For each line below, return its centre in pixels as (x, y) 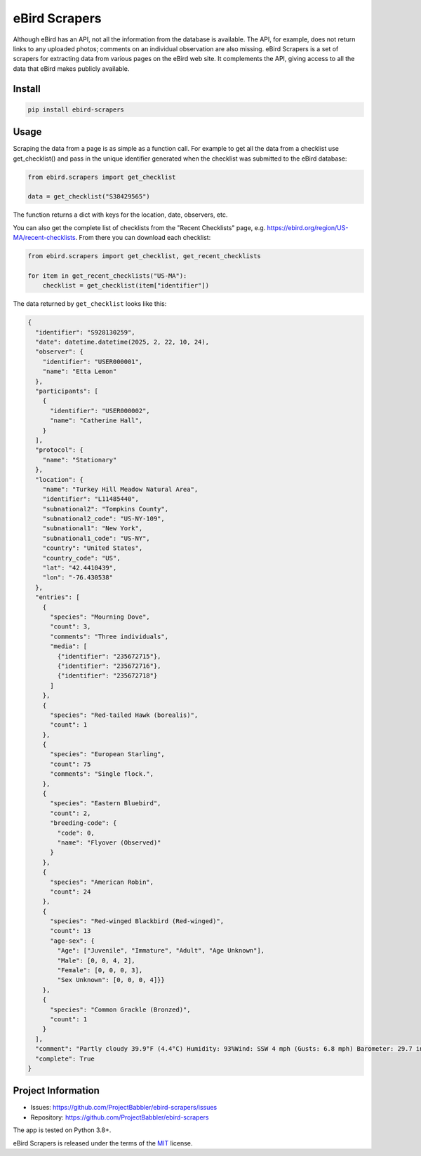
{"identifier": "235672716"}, (109, 666)
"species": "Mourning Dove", (100, 617)
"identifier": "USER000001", (93, 362)
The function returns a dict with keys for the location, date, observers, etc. (120, 215)
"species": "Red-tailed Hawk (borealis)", (124, 715)
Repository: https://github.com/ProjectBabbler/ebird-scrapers (120, 1117)
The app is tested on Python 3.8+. (62, 1130)
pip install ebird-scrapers (76, 109)
